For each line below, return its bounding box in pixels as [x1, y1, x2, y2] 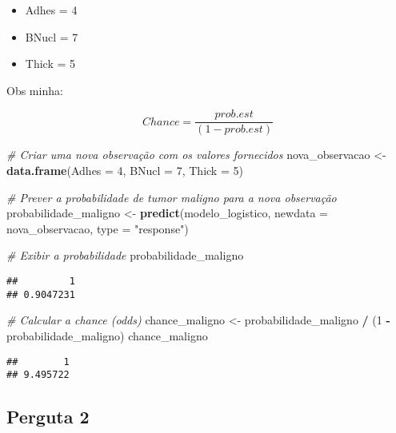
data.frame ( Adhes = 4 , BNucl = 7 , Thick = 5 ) [6, 162, 243, 179]
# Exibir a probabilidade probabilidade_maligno [6, 247, 244, 264]
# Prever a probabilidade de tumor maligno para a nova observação [6, 189, 337, 205]
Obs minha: [6, 81, 63, 98]
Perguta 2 [6, 404, 90, 429]
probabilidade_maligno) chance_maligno [6, 327, 208, 344]
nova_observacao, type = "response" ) [6, 220, 189, 236]
